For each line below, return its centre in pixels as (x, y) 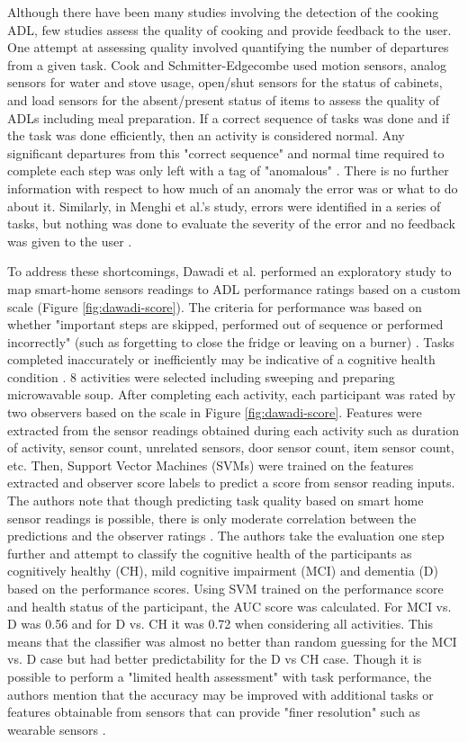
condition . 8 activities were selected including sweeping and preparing (201, 376)
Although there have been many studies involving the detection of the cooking (223, 12)
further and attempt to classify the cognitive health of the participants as (210, 553)
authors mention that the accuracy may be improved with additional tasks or (220, 694)
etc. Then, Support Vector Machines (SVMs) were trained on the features (211, 465)
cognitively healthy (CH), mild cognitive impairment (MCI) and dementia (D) (223, 571)
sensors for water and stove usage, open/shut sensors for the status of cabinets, (225, 82)
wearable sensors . (57, 729)
